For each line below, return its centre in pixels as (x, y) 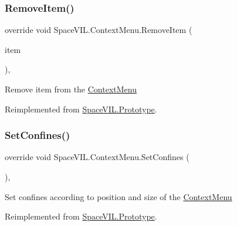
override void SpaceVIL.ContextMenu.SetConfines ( (97, 157)
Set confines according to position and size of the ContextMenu (118, 196)
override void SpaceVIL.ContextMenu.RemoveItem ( (99, 30)
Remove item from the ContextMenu (71, 89)
